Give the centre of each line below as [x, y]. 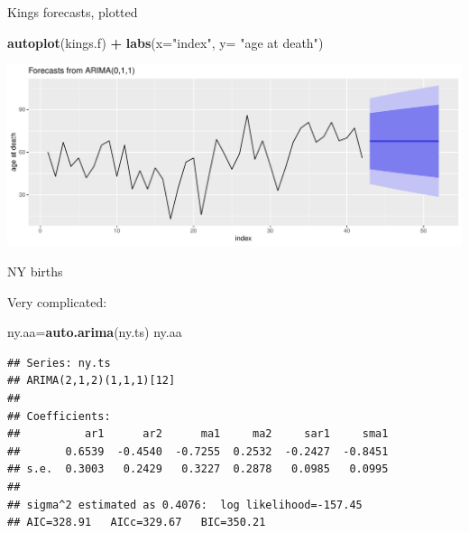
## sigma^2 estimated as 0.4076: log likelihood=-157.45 [185, 505]
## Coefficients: [59, 416]
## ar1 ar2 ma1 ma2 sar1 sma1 [198, 434]
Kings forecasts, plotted [73, 12]
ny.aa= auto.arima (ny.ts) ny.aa [95, 332]
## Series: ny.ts [59, 363]
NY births [35, 271]
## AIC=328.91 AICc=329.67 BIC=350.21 [137, 523]
